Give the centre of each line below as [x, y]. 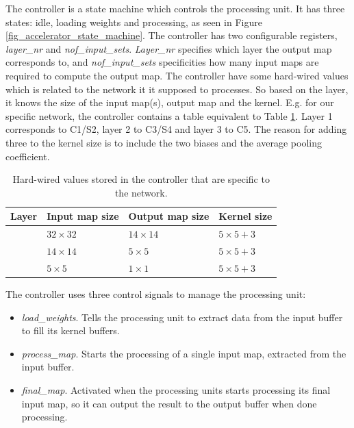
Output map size [169, 216]
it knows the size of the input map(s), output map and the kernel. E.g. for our [170, 102]
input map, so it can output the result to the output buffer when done [169, 403]
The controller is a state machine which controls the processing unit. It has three [175, 8]
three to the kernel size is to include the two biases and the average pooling [164, 142]
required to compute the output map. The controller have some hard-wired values [177, 75]
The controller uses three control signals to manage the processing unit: [156, 293]
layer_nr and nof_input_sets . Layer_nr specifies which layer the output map [169, 48]
